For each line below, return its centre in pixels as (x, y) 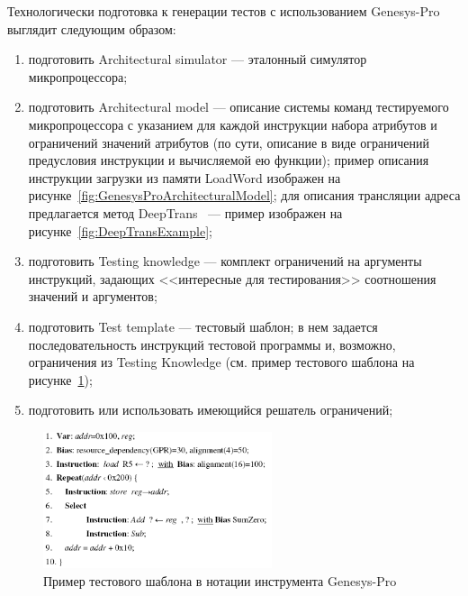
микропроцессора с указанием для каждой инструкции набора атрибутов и (233, 124)
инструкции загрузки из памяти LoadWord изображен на (184, 177)
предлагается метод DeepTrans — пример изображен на (185, 212)
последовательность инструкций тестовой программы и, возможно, (212, 344)
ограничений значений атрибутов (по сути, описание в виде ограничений (229, 142)
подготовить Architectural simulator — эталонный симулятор (198, 59)
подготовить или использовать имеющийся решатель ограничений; (211, 410)
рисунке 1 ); (60, 379)
